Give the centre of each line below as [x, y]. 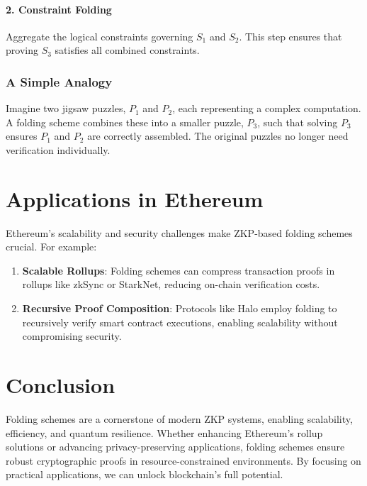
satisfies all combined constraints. [127, 50]
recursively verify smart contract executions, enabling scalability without [180, 322]
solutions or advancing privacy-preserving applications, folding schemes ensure [175, 447]
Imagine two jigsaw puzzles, [66, 108]
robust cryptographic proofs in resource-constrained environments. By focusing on [183, 460]
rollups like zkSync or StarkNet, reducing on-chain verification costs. [171, 284]
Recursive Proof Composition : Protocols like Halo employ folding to [180, 308]
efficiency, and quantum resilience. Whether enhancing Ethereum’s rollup [164, 432]
